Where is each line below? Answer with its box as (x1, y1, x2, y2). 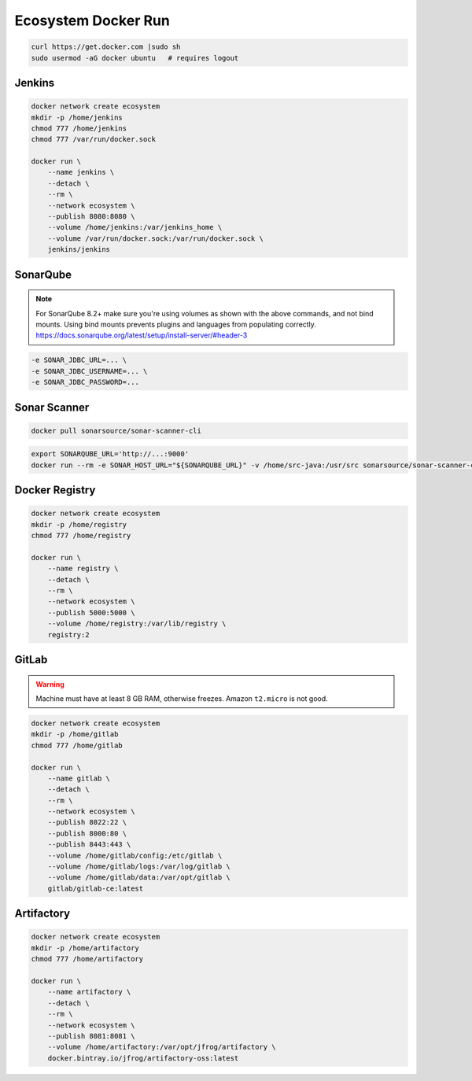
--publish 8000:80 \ (47, 828, 127, 838)
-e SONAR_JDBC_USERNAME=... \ (31, 367, 148, 375)
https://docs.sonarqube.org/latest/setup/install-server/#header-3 (35, 330, 248, 340)
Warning (35, 679, 65, 688)
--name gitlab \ (47, 773, 110, 783)
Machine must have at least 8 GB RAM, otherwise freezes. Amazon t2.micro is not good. (35, 693, 328, 703)
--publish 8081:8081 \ (47, 1031, 135, 1040)
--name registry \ (47, 564, 119, 574)
